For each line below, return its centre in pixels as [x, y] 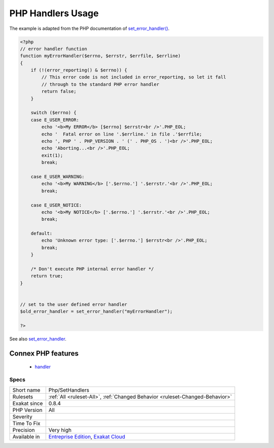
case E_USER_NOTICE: [56, 205]
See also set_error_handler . [38, 339]
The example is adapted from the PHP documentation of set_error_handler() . [90, 28]
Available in [26, 436]
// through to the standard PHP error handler [100, 84]
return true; [47, 276]
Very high [60, 430]
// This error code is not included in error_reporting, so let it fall [134, 77]
